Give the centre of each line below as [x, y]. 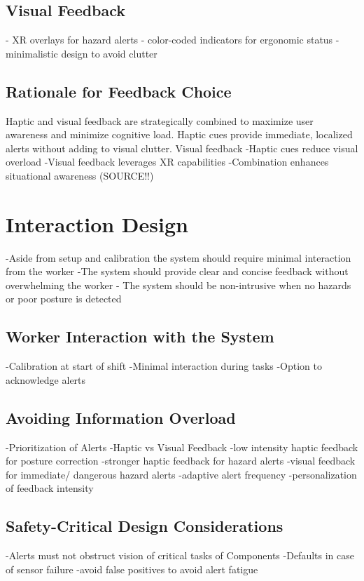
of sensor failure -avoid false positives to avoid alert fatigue [132, 569]
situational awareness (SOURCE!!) [80, 175]
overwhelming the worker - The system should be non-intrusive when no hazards [178, 285]
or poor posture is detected [64, 299]
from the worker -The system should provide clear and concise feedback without [177, 271]
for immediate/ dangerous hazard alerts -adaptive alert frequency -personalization [181, 474]
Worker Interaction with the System [140, 336]
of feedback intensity [50, 488]
